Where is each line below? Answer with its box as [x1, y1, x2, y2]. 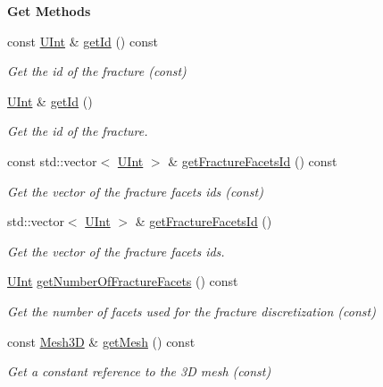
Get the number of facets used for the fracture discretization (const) [7, 301, 376, 320]
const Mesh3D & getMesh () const [7, 332, 196, 350]
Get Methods [7, 2, 91, 20]
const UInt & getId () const [7, 31, 158, 50]
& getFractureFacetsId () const [168, 151, 337, 170]
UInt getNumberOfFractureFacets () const [7, 272, 238, 290]
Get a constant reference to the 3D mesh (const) [7, 362, 271, 381]
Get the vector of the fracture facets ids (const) [7, 181, 263, 200]
